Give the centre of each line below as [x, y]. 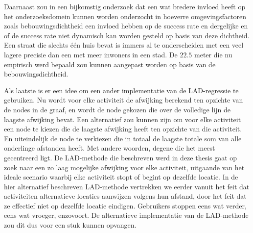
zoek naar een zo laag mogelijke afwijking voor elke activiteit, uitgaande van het [124, 167]
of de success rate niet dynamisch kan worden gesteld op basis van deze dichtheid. [127, 35]
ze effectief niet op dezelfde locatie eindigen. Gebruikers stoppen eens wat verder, [125, 205]
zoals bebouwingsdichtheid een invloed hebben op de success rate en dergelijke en [126, 26]
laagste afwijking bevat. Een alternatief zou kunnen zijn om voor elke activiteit [123, 119]
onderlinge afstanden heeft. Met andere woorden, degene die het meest [110, 148]
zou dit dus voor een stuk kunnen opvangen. [70, 225]
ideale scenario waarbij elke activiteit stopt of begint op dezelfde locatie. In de [121, 177]
